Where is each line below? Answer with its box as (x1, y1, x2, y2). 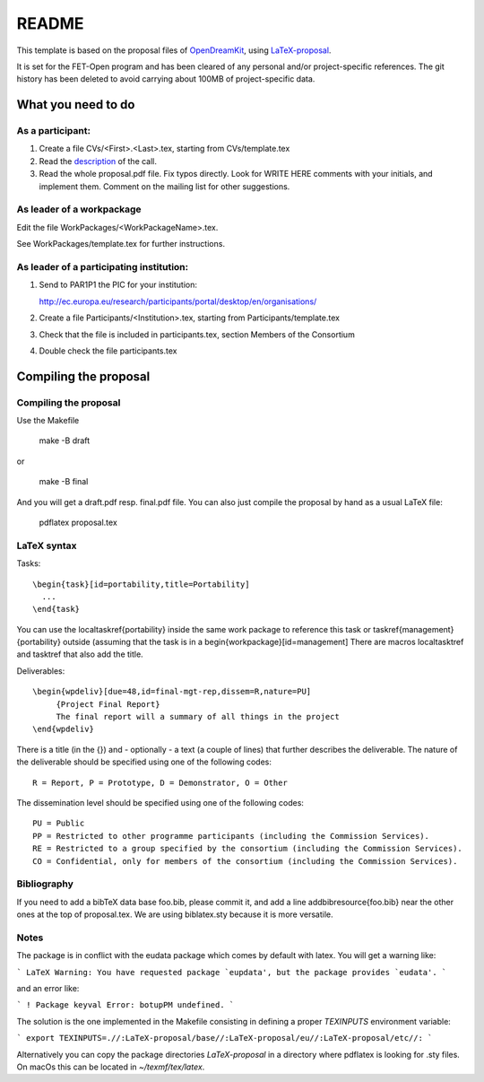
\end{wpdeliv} (32, 724, 94, 735)
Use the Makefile (16, 415, 80, 426)
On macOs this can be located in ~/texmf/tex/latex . (16, 1061, 205, 1072)
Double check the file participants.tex (39, 345, 177, 356)
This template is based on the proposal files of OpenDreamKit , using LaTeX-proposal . (16, 45, 332, 56)
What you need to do (16, 97, 135, 112)
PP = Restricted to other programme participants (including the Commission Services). (32, 831, 430, 841)
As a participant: (16, 125, 91, 137)
